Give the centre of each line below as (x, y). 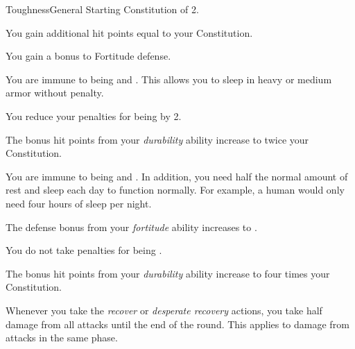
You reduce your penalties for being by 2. (94, 116)
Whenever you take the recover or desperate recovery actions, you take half (164, 310)
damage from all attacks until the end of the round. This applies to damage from (177, 324)
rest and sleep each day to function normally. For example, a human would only (175, 190)
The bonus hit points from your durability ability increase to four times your (168, 273)
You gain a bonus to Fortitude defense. (88, 56)
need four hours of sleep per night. (79, 203)
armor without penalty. (55, 93)
